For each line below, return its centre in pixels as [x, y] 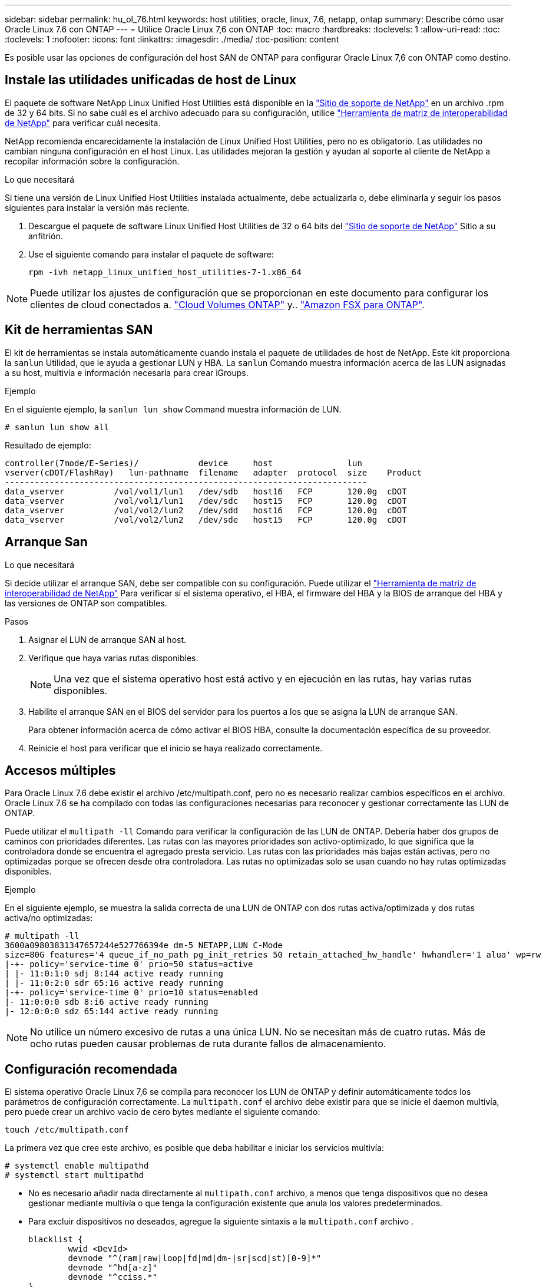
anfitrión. [46, 236]
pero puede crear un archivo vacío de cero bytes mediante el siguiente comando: [163, 1112]
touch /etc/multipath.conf [67, 1130]
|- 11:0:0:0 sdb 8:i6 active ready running [107, 1002]
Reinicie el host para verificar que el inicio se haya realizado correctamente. [176, 748]
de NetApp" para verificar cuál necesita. [83, 123]
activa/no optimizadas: [49, 918]
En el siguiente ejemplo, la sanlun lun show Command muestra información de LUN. [173, 409]
